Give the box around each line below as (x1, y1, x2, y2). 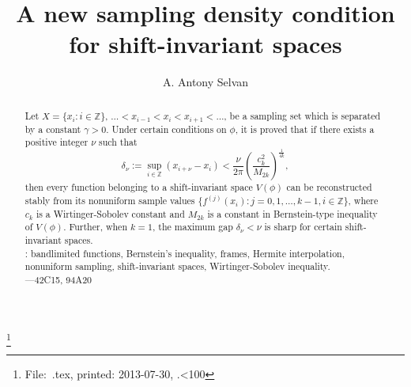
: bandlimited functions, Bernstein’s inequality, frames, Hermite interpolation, (25, 246, 345, 260)
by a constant (25, 122, 81, 135)
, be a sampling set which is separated (224, 108, 381, 122)
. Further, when (63, 220, 127, 233)
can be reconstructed (286, 180, 372, 194)
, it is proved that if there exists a (235, 122, 375, 135)
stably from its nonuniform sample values (25, 193, 195, 207)
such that (98, 135, 138, 149)
